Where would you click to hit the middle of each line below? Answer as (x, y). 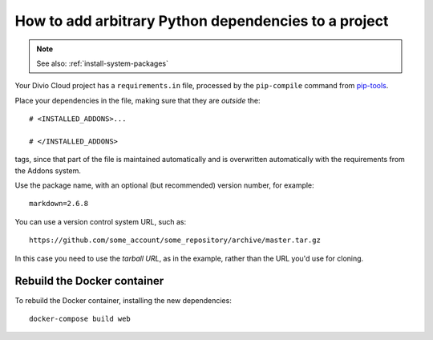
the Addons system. (48, 170)
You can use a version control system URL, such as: (101, 221)
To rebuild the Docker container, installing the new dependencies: (123, 300)
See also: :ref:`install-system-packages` (102, 63)
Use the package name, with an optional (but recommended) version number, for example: (164, 185)
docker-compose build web (80, 318)
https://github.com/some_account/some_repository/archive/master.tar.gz (175, 240)
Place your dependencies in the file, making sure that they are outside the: (138, 100)
